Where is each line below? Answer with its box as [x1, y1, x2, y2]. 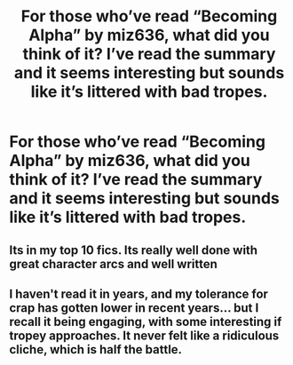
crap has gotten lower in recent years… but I [9, 300, 259, 315]
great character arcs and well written [9, 256, 218, 272]
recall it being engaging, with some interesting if [9, 313, 282, 329]
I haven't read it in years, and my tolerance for [9, 286, 269, 301]
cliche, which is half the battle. [9, 342, 183, 357]
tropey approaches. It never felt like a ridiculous [9, 328, 280, 343]
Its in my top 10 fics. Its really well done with [9, 242, 258, 258]
